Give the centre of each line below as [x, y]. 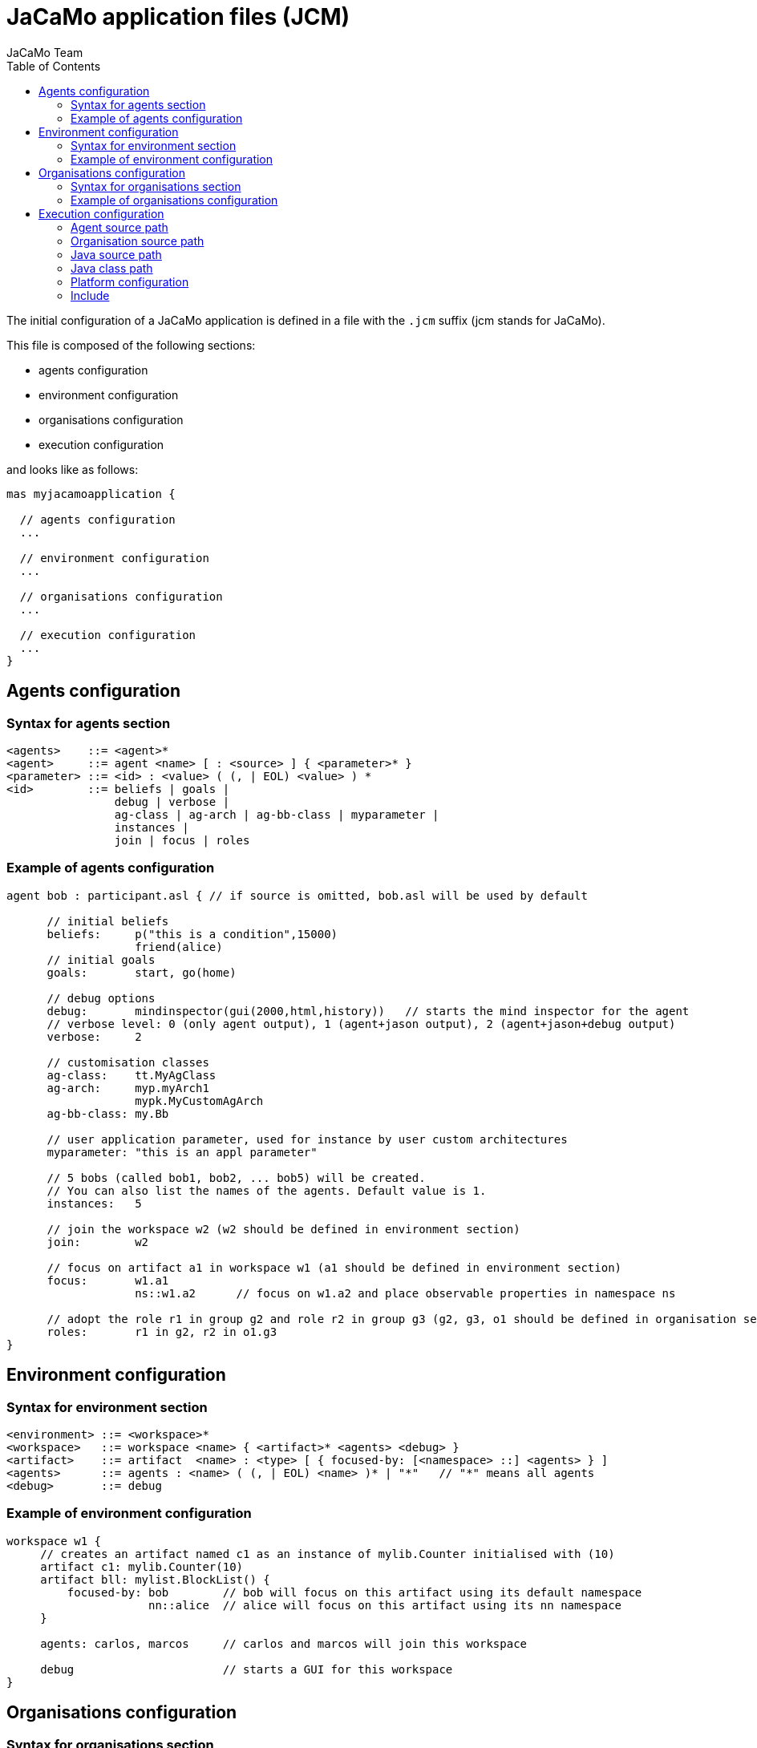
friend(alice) [179, 947]
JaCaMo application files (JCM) [178, 17]
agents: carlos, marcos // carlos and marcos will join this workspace [284, 1643]
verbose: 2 [94, 1036]
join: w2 [98, 1242]
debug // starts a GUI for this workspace [247, 1669]
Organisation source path [138, 241]
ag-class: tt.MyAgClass [132, 1075]
